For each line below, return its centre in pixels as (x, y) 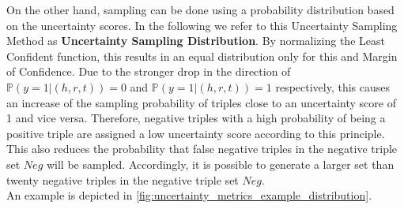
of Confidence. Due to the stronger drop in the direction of (149, 71)
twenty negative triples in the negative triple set (123, 179)
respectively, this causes (333, 86)
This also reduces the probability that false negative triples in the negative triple (202, 149)
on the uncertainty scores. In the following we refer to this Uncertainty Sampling (202, 25)
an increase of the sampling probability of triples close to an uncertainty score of (201, 102)
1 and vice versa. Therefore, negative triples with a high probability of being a (196, 118)
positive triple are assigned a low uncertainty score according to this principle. (196, 133)
